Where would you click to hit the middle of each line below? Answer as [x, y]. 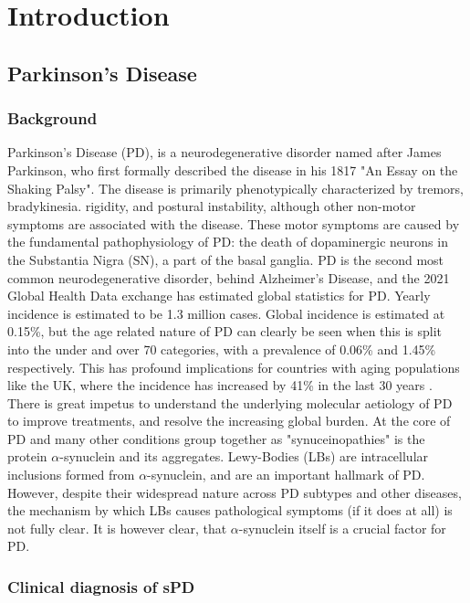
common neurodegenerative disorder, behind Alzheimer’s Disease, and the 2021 [229, 277]
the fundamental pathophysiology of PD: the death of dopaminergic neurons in [228, 242]
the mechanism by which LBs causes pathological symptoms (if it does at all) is [230, 510]
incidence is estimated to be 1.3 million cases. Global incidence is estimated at [226, 313]
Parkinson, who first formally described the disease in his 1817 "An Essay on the [233, 169]
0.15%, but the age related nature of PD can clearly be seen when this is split [225, 331]
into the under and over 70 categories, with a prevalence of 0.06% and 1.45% [222, 349]
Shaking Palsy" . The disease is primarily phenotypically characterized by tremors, [235, 188]
